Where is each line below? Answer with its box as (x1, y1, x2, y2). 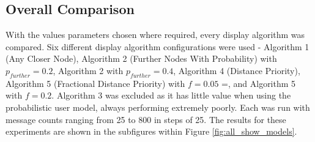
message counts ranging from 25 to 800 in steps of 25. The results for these (6, 113, 286, 125)
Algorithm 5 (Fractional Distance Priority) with (6, 77, 185, 89)
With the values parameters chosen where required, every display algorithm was (6, 28, 305, 41)
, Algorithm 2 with (53, 64, 124, 77)
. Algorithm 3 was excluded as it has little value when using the (51, 89, 291, 102)
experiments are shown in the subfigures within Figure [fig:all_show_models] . (6, 125, 297, 138)
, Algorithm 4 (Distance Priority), (173, 64, 300, 77)
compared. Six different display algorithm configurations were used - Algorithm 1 (6, 40, 309, 53)
